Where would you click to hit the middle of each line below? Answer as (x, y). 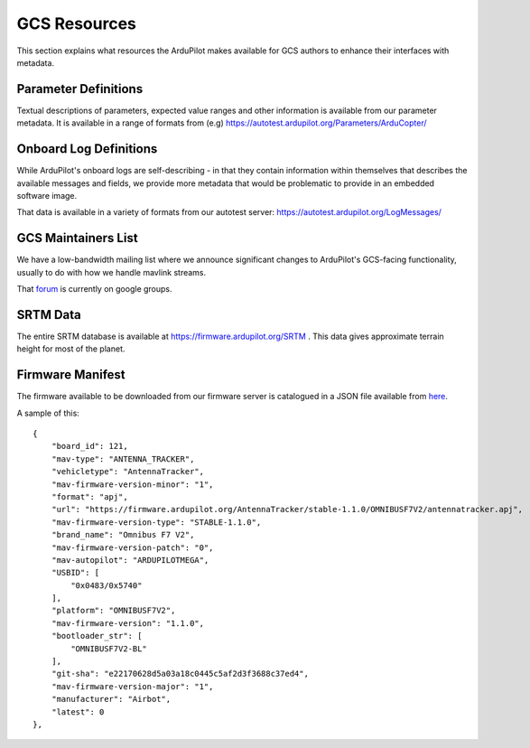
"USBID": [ (75, 573)
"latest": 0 (78, 712)
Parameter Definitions (80, 89)
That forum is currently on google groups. (94, 289)
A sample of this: (48, 413)
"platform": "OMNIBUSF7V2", (113, 611)
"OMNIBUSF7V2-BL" (109, 649)
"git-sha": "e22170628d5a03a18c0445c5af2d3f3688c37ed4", (180, 674)
